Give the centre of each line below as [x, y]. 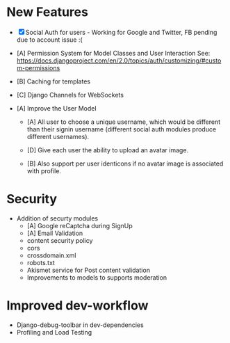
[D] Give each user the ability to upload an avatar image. [108, 150]
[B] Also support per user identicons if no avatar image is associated [125, 163]
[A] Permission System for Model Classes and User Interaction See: [113, 53]
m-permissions [38, 67]
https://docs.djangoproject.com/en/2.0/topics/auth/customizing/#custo [119, 61]
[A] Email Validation [55, 233]
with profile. [44, 170]
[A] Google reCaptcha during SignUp [80, 225]
